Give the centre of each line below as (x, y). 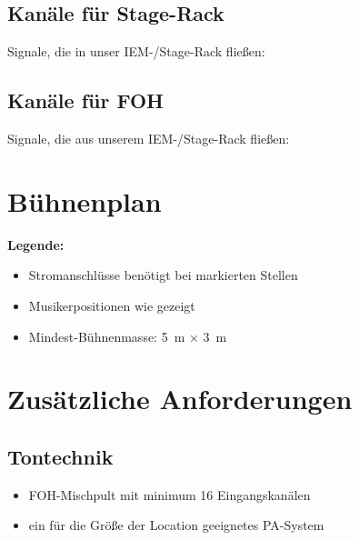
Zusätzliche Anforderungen (180, 399)
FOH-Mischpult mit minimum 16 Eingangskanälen (170, 494)
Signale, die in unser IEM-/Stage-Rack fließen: (136, 51)
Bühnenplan (85, 200)
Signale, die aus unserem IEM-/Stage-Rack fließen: (149, 138)
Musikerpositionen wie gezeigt (112, 305)
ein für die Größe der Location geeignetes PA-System (176, 525)
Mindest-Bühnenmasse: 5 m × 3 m (128, 336)
